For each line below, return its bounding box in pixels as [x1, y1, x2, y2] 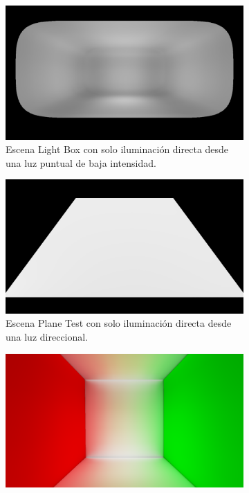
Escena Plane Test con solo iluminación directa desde [6, 316, 232, 330]
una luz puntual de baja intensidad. [6, 155, 156, 170]
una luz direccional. [6, 329, 89, 343]
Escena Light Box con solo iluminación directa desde [6, 142, 229, 156]
